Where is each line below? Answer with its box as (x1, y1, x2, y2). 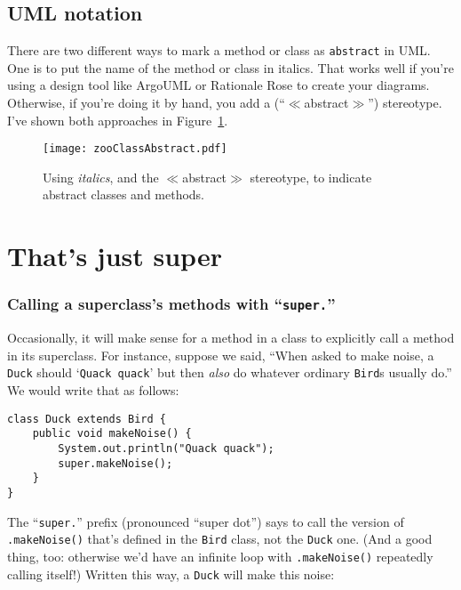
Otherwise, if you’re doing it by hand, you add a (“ (7, 93, 285, 112)
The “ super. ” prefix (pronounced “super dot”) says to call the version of (7, 512, 404, 530)
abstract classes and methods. (43, 185, 205, 204)
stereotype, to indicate (250, 167, 372, 186)
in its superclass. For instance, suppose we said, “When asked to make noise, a (7, 345, 434, 364)
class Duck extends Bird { (7, 412, 166, 425)
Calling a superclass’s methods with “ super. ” (7, 293, 336, 315)
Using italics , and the (43, 167, 159, 186)
